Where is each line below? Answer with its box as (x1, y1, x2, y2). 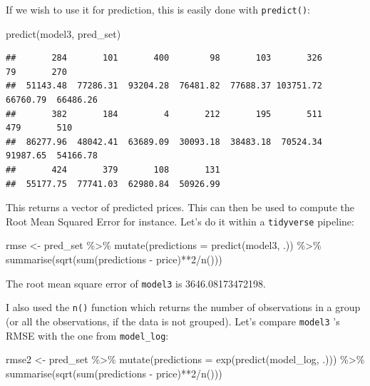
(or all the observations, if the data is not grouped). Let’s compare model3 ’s (6, 313, 340, 328)
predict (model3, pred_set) (6, 26, 121, 41)
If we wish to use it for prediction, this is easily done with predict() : (6, 2, 310, 16)
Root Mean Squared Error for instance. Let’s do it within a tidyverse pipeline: (6, 213, 354, 228)
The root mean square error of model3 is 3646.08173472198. (6, 275, 266, 290)
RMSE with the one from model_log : (6, 327, 169, 342)
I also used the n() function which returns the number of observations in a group (6, 300, 361, 315)
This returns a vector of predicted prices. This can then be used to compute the (6, 200, 354, 215)
